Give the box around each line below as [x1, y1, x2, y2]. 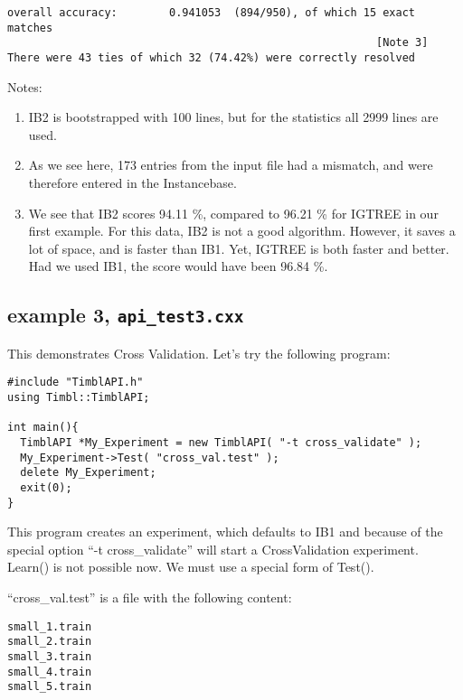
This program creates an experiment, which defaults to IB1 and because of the [7, 522, 443, 541]
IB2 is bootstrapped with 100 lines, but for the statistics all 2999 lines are [28, 107, 439, 126]
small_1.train [7, 620, 92, 633]
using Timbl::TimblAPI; [7, 391, 150, 404]
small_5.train [7, 680, 92, 694]
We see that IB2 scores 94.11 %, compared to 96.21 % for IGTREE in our [28, 203, 439, 222]
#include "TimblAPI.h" [7, 376, 144, 389]
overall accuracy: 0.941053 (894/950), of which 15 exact [7, 6, 416, 19]
